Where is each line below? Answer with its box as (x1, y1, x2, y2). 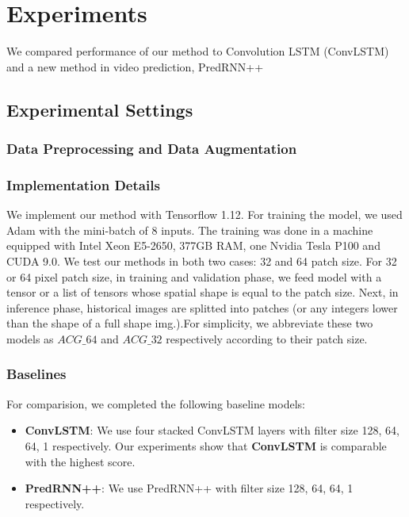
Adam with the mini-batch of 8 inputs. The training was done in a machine (6, 221, 373, 238)
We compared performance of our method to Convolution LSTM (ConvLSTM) (6, 43, 389, 59)
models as (6, 330, 54, 347)
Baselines (6, 364, 67, 384)
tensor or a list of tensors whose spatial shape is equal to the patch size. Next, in (6, 284, 399, 301)
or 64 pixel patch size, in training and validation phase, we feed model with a (6, 268, 382, 285)
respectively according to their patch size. (166, 330, 368, 347)
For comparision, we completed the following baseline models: (6, 395, 305, 412)
